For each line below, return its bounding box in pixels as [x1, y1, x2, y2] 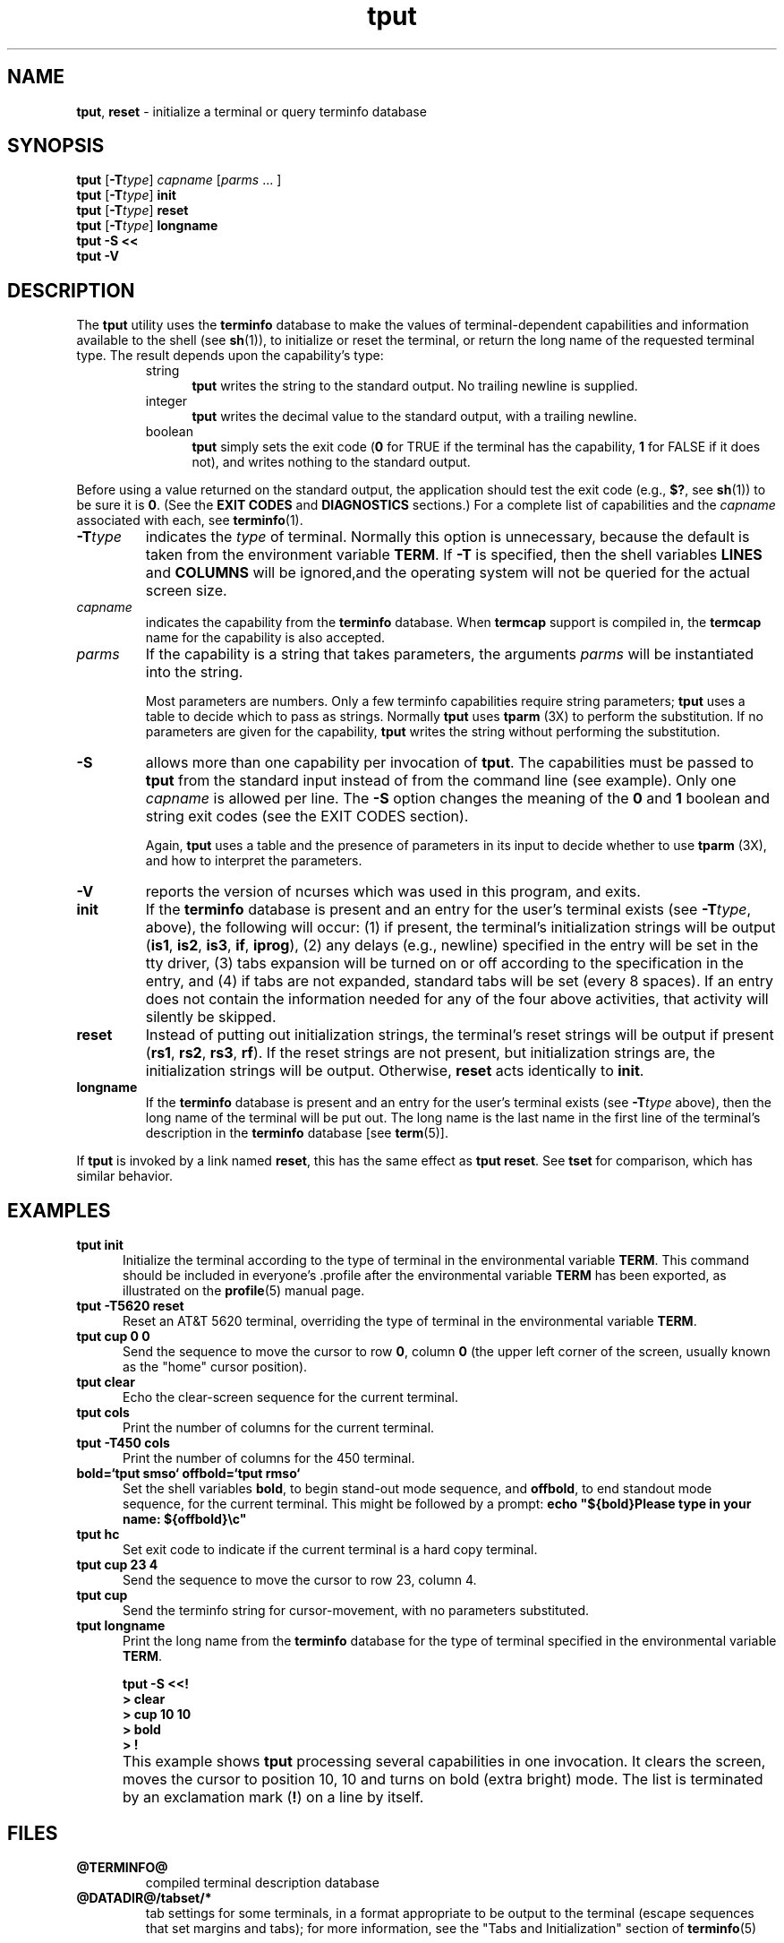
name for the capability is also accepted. [145, 630, 386, 646]
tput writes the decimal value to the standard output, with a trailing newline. [192, 408, 637, 425]
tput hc [76, 1526, 120, 1543]
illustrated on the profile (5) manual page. [123, 1283, 365, 1299]
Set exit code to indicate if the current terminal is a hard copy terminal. [123, 1542, 538, 1558]
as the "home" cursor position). [123, 1359, 308, 1375]
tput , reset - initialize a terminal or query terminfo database [76, 103, 427, 119]
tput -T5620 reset [76, 1298, 184, 1314]
